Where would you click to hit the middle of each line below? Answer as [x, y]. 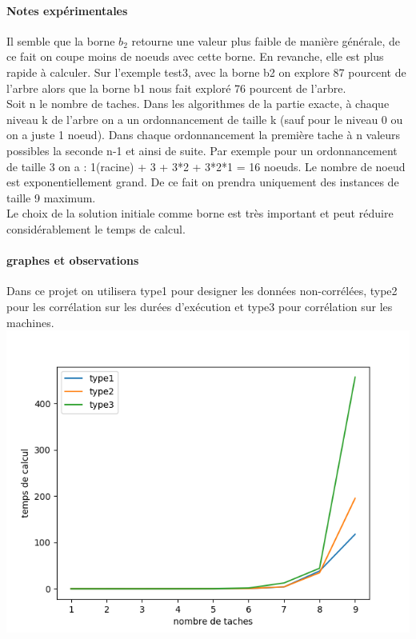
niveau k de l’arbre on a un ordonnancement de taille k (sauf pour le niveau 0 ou [205, 119]
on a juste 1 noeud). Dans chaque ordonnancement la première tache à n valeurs [204, 135]
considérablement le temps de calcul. [96, 228]
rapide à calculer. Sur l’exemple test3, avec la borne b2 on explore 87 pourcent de [206, 72]
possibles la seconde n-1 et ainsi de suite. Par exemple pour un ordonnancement [202, 150]
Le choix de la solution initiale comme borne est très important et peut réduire [200, 213]
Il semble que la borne [61, 40]
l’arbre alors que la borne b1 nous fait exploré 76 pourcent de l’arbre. [176, 88]
